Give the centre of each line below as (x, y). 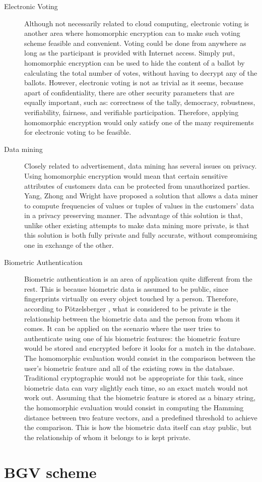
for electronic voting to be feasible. (78, 132)
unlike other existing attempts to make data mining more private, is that (137, 225)
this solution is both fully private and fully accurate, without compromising (141, 235)
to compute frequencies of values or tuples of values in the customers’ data (139, 205)
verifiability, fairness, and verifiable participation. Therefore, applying (132, 112)
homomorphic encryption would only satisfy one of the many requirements (139, 122)
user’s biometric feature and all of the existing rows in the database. (129, 368)
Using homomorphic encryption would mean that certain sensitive (126, 175)
